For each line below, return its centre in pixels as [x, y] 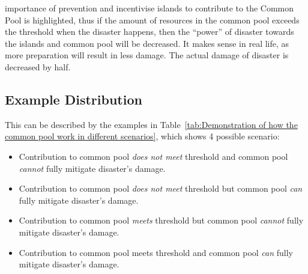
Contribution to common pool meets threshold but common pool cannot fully [161, 220]
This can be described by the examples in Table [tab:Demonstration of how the [151, 124]
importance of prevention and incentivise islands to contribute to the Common [149, 8]
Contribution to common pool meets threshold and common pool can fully [156, 252]
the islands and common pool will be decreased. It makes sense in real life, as [147, 43]
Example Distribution [74, 99]
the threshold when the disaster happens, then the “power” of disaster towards [149, 32]
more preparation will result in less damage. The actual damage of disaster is [147, 55]
